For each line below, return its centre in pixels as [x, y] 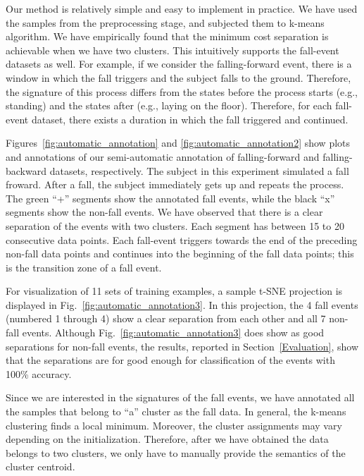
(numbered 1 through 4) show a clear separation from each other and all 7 [166, 318]
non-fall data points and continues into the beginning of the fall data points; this [180, 254]
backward [26, 170]
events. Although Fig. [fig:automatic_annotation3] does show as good [173, 332]
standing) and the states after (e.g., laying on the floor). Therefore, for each [169, 105]
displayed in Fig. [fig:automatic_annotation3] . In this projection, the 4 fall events [182, 304]
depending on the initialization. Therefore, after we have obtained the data [167, 439]
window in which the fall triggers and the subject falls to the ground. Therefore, [178, 77]
